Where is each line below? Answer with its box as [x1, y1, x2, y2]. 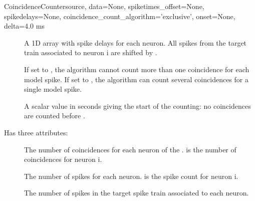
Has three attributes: [4, 127, 68, 137]
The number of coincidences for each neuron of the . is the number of [24, 144, 236, 154]
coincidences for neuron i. [24, 154, 102, 164]
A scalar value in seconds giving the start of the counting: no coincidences [24, 100, 251, 111]
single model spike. [24, 84, 82, 94]
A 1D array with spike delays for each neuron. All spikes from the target [24, 37, 247, 48]
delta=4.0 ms [4, 21, 45, 31]
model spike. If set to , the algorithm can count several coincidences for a [24, 74, 248, 84]
